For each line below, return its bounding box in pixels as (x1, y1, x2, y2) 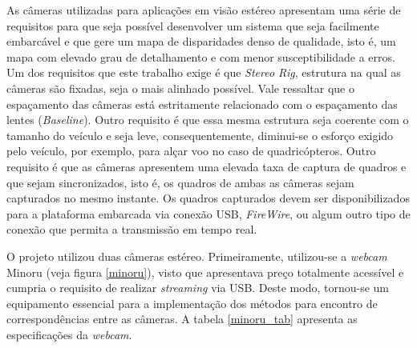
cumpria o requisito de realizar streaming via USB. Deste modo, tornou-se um (6, 279, 389, 296)
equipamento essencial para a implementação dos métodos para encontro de (6, 294, 378, 311)
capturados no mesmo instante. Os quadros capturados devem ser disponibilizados (6, 190, 410, 206)
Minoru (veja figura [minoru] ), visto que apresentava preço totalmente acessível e (6, 263, 404, 280)
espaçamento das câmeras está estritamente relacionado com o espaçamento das (6, 95, 398, 112)
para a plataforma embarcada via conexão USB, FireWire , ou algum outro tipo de (6, 205, 411, 222)
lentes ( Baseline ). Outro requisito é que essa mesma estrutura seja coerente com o (6, 111, 409, 128)
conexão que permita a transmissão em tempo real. (6, 221, 257, 238)
